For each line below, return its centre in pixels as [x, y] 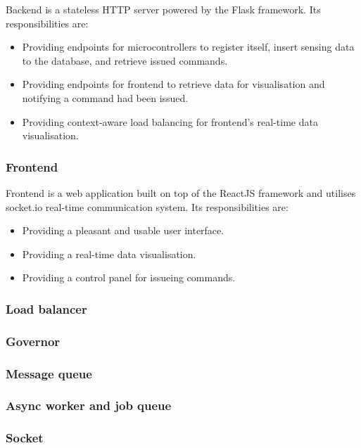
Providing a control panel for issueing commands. [129, 277]
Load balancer [46, 308]
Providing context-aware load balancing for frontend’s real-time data [170, 121]
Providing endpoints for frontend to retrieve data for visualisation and [173, 84]
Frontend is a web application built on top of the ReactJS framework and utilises [181, 192]
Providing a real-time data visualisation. [109, 254]
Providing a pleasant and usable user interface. [123, 230]
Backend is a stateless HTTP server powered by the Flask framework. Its [163, 9]
